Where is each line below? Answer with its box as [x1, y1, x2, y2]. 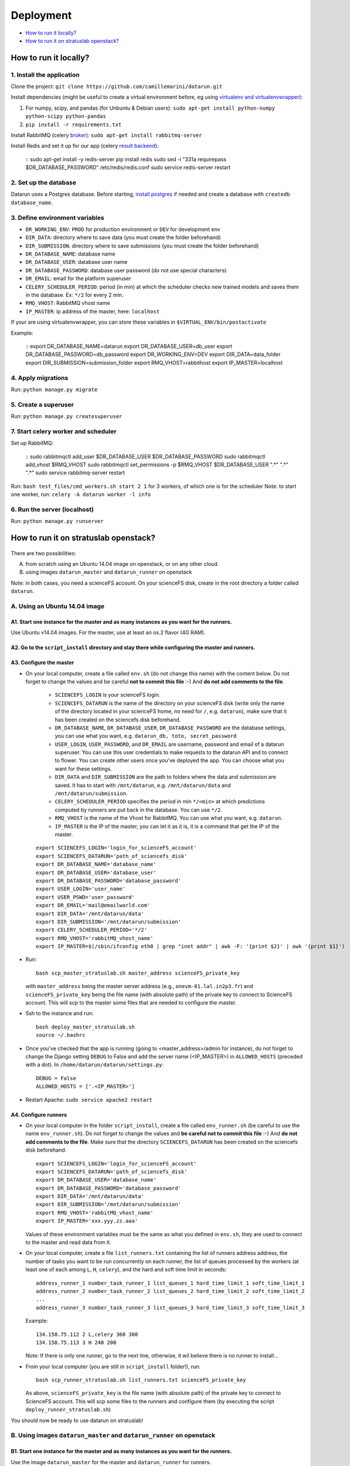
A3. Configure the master [11, 659, 74, 666]
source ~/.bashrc [36, 1032, 86, 1039]
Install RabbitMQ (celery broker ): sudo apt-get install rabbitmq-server [11, 132, 202, 139]
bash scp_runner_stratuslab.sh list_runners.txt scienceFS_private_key [36, 1377, 246, 1383]
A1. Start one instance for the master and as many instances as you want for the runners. [11, 618, 232, 625]
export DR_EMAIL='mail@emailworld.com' [36, 902, 151, 909]
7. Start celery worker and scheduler [11, 427, 117, 435]
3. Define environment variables [11, 213, 105, 222]
